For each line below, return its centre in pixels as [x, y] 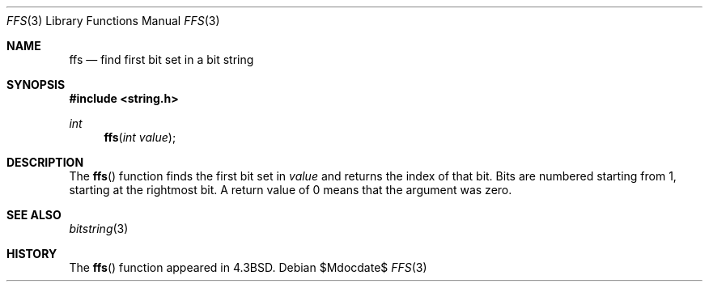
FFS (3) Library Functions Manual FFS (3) [113, 21]
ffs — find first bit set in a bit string [161, 59]
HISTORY [32, 254]
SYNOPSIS [36, 85]
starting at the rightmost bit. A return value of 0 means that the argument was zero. [291, 190]
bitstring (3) [99, 229]
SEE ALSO [34, 215]
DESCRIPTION [45, 162]
